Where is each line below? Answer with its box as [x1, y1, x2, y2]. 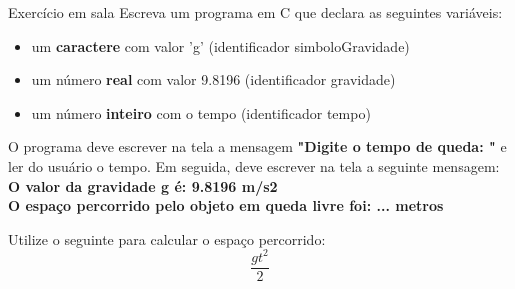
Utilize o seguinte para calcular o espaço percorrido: [8, 228, 326, 249]
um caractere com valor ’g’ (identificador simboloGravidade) [31, 35, 410, 56]
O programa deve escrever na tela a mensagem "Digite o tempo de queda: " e [8, 136, 507, 157]
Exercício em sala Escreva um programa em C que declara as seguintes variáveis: [8, 2, 503, 22]
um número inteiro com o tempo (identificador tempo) [31, 102, 371, 123]
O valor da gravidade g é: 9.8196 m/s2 [8, 175, 278, 196]
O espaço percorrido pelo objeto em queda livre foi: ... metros [8, 195, 444, 216]
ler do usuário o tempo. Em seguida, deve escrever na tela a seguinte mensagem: [8, 155, 500, 176]
